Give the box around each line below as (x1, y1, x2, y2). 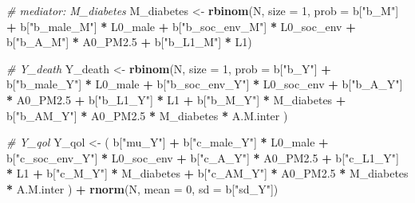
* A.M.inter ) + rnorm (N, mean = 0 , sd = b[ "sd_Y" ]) (6, 180, 279, 197)
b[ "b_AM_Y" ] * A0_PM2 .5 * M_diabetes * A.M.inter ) (6, 107, 288, 123)
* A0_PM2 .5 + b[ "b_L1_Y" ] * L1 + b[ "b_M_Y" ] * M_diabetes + (6, 91, 346, 107)
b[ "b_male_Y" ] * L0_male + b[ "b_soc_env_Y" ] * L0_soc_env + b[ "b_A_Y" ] (6, 76, 403, 92)
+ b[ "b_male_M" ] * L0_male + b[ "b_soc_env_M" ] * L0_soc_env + (6, 18, 356, 34)
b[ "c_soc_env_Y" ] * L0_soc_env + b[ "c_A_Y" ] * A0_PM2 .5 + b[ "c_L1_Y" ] (6, 149, 399, 166)
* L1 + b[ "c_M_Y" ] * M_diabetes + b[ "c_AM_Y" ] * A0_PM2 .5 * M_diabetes (6, 165, 409, 182)
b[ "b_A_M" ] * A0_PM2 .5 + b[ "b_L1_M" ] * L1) (6, 33, 252, 50)
